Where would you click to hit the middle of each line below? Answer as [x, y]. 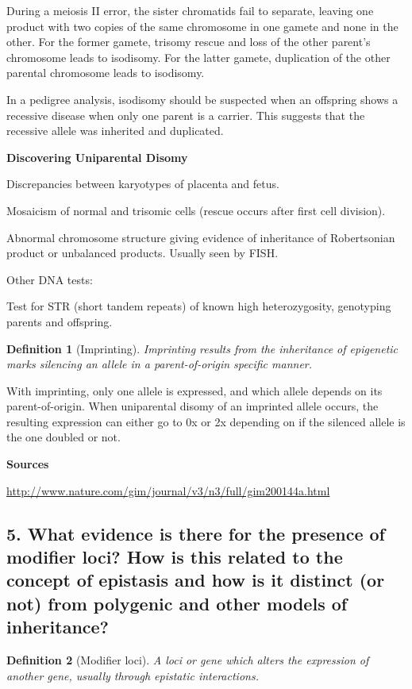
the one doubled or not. [64, 437]
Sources [28, 464]
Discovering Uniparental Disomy [97, 157]
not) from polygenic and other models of [177, 603]
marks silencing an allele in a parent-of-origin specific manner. [160, 364]
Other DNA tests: [50, 279]
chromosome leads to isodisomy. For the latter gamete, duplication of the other [198, 57]
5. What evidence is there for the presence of [196, 533]
